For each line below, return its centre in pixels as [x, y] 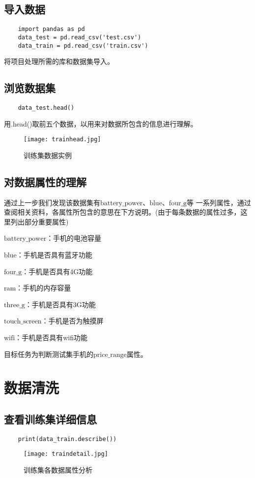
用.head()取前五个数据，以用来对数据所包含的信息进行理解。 [101, 123]
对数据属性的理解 [45, 181]
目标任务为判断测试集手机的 [49, 354]
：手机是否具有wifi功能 [51, 337]
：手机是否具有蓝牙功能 [54, 255]
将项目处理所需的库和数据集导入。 [59, 61]
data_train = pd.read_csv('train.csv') [83, 46]
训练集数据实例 [48, 155]
